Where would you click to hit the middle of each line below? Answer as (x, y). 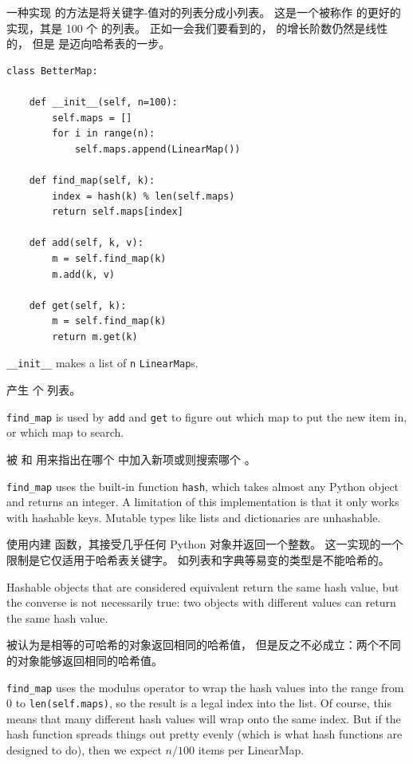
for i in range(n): (104, 134)
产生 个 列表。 (44, 390)
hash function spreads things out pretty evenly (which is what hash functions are (205, 734)
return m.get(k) (95, 336)
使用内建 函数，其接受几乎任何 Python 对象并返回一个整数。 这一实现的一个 (205, 544)
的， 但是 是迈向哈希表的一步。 (88, 44)
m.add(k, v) (84, 274)
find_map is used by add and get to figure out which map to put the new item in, (207, 416)
